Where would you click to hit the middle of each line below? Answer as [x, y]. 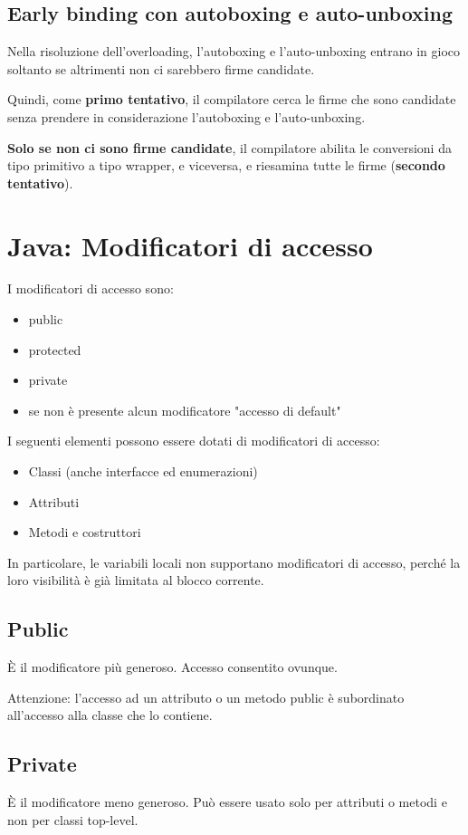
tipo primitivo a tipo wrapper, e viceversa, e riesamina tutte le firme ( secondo [226, 165]
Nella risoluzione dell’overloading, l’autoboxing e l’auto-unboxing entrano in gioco [234, 51]
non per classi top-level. [73, 819]
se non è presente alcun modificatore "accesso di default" [185, 410]
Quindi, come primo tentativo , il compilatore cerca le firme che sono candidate [232, 99]
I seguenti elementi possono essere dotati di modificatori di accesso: [194, 441]
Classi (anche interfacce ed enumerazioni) [143, 471]
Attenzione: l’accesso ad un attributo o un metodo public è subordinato [206, 697]
